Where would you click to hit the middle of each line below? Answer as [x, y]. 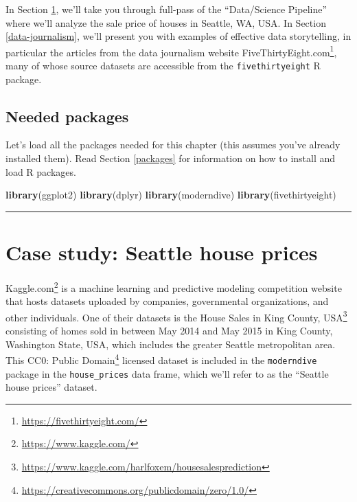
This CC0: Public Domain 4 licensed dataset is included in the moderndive [161, 359]
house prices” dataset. [51, 387]
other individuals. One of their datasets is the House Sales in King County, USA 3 [176, 316]
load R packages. [41, 171]
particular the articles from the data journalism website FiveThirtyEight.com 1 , [171, 51]
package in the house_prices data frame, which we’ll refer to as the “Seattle [167, 373]
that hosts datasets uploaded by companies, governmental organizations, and [167, 301]
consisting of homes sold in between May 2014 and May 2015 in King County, [169, 331]
